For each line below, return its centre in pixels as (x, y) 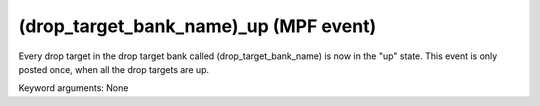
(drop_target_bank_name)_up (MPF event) (197, 26)
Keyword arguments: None (73, 88)
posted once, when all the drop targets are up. (114, 69)
